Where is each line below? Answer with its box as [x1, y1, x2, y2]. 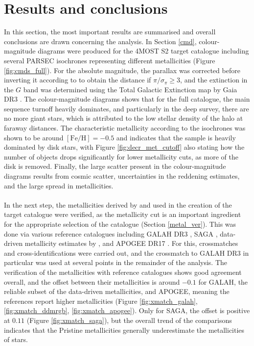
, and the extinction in [180, 75, 248, 85]
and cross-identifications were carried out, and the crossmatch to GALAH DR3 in [4, 247, 249, 258]
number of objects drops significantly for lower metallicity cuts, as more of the [4, 151, 238, 161]
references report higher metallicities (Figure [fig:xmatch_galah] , [4, 295, 198, 306]
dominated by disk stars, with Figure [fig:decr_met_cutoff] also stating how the [4, 142, 245, 152]
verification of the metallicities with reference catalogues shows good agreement [4, 266, 242, 277]
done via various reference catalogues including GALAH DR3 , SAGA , [4, 228, 218, 239]
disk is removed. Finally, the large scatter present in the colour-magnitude [4, 161, 226, 171]
